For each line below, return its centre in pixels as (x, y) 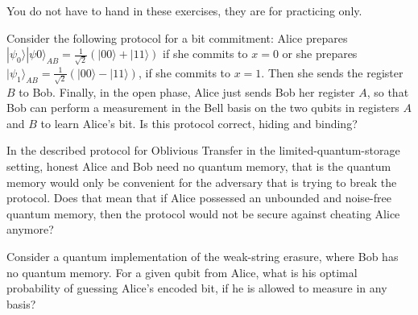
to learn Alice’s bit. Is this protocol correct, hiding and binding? (199, 123)
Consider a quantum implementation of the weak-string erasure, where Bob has (203, 256)
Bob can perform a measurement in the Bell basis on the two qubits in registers (203, 108)
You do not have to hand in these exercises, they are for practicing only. (184, 10)
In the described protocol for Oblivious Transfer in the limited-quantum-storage (203, 150)
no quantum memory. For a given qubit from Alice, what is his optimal (182, 272)
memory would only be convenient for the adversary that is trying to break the (202, 182)
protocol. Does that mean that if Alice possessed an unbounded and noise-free (199, 198)
